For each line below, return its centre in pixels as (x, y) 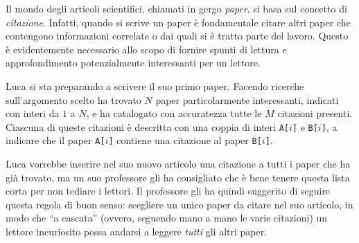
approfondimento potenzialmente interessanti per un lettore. (133, 63)
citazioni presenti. (315, 113)
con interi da (33, 113)
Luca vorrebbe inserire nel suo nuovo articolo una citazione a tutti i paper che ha (178, 164)
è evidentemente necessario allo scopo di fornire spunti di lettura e (146, 49)
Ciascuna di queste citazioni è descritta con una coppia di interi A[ (147, 126)
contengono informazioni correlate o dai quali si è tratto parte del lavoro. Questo (177, 36)
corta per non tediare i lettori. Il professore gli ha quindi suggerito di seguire (168, 191)
